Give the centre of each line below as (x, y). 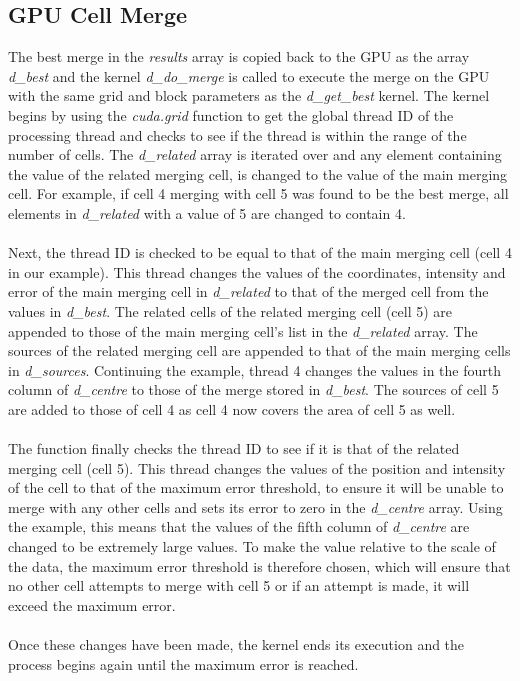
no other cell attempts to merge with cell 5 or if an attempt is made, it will (239, 585)
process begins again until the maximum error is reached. (183, 663)
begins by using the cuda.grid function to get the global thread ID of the (231, 114)
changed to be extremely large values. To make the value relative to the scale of (252, 546)
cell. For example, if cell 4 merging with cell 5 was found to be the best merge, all (258, 193)
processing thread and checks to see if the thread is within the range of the (237, 134)
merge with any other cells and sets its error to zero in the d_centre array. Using (255, 506)
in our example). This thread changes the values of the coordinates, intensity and (257, 271)
